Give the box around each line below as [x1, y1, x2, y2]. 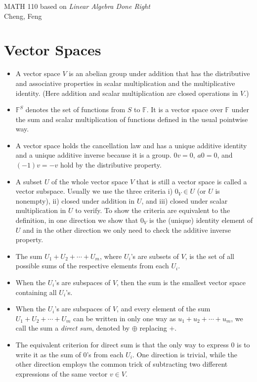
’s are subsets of [130, 251, 179, 261]
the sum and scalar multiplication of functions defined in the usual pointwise [15, 114, 248, 124]
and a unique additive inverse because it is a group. [15, 150, 171, 160]
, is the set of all [185, 251, 234, 261]
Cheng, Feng [4, 10, 42, 21]
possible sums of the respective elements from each [15, 260, 169, 271]
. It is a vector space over [146, 104, 223, 115]
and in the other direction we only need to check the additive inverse [23, 224, 231, 235]
